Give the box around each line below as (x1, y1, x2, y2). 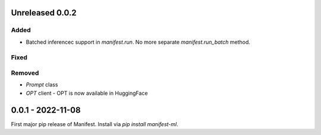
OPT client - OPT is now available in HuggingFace (26, 89, 148, 97)
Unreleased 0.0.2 (11, 8, 77, 18)
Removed (11, 69, 39, 77)
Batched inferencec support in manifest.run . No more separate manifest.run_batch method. (26, 38, 251, 46)
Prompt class (26, 81, 58, 88)
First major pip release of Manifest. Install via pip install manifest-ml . (11, 120, 178, 127)
